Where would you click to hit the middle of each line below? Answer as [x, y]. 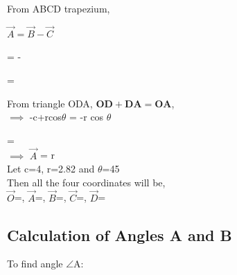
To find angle [35, 264]
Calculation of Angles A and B [120, 234]
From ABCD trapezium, [59, 8]
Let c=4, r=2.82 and [51, 169]
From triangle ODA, [50, 103]
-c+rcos [45, 117]
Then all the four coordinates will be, [86, 182]
